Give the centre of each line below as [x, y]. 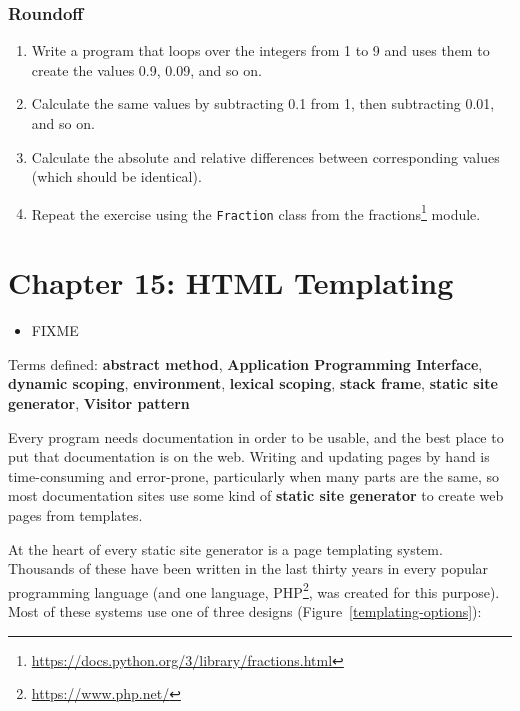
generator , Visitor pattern [99, 403]
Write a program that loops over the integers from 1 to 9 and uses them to [260, 50]
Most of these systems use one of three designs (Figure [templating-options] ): [245, 611]
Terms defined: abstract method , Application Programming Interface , [245, 363]
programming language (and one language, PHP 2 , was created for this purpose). [254, 590]
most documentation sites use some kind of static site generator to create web [256, 495]
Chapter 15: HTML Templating [231, 282]
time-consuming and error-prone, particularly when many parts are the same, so [254, 475]
